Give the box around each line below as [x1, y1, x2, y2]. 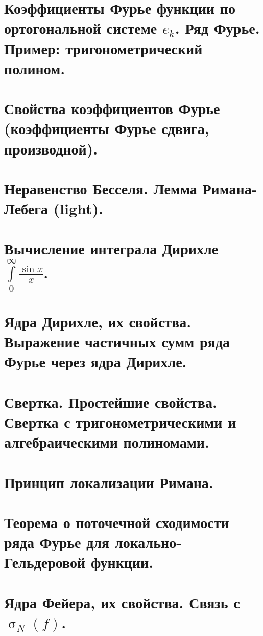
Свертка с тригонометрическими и [4, 411, 236, 432]
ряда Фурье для [4, 532, 110, 553]
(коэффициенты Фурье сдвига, [4, 118, 209, 139]
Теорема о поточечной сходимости [4, 511, 229, 532]
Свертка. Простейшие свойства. [4, 391, 217, 412]
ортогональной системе [4, 17, 157, 38]
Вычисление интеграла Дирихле [4, 238, 219, 259]
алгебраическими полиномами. [4, 431, 209, 452]
